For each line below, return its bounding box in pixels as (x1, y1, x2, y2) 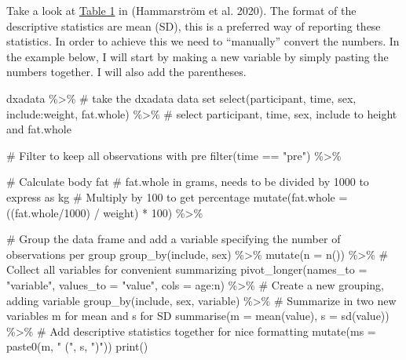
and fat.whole (6, 121, 71, 137)
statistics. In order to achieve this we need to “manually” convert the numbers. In (6, 33, 400, 49)
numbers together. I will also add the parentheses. (6, 64, 247, 80)
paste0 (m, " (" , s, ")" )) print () (6, 338, 148, 355)
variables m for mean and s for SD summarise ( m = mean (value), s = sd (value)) (6, 307, 390, 324)
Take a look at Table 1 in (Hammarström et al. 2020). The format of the (6, 2, 357, 18)
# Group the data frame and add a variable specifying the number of (6, 231, 341, 247)
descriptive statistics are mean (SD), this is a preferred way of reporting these (6, 17, 381, 34)
